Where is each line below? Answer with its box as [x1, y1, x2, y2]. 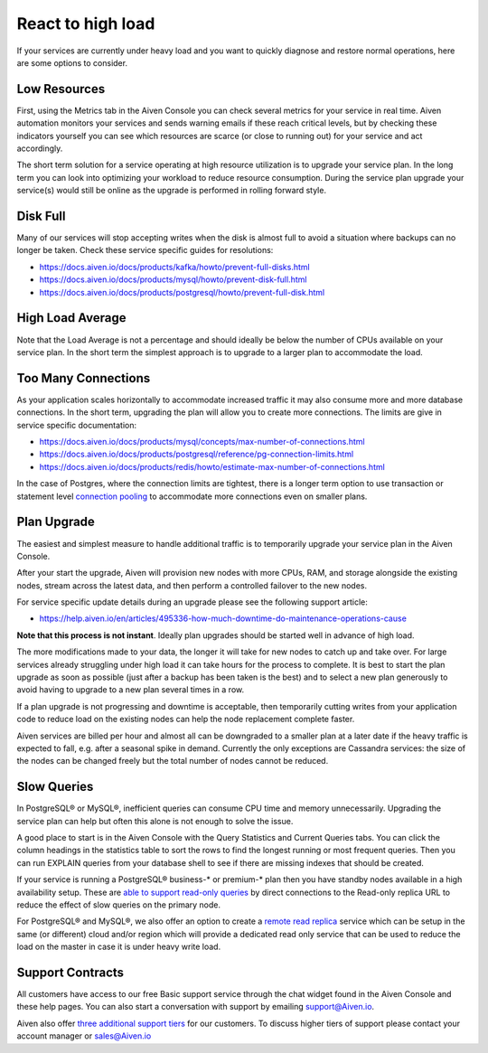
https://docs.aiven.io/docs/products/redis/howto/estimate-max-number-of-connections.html [39, 461, 386, 472]
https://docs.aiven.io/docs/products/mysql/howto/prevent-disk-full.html [39, 274, 307, 285]
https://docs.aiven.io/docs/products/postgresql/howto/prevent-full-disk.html [39, 287, 325, 297]
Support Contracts [16, 964, 125, 980]
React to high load [16, 14, 155, 33]
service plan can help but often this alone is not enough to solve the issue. [16, 815, 294, 826]
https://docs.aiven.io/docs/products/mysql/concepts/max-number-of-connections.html [39, 437, 365, 447]
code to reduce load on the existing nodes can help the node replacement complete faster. [16, 714, 355, 725]
